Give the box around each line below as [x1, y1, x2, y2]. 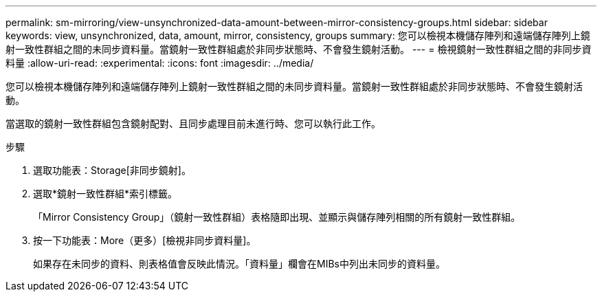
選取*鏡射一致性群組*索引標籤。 [33, 188, 178, 199]
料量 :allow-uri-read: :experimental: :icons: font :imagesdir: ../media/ [5, 57, 314, 69]
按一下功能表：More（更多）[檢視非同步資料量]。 [33, 234, 256, 246]
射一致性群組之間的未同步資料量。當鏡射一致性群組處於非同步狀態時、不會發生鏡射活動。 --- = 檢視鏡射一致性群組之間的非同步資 [5, 43, 592, 55]
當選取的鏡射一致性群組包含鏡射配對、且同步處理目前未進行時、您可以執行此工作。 [5, 118, 381, 129]
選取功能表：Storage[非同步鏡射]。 [33, 164, 191, 176]
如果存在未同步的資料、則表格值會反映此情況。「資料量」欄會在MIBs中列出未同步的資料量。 [33, 258, 445, 269]
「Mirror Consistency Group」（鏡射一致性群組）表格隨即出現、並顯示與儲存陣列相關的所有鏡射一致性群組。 [33, 211, 521, 223]
